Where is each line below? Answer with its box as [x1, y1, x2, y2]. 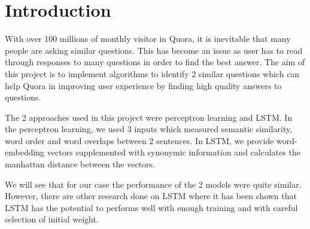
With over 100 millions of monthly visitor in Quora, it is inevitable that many [5, 32, 291, 45]
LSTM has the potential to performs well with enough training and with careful [5, 201, 298, 213]
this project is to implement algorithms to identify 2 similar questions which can [5, 67, 300, 80]
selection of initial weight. [5, 213, 99, 225]
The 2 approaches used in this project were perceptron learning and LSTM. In [5, 111, 293, 123]
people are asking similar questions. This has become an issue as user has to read [5, 44, 303, 56]
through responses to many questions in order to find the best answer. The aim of [5, 56, 305, 68]
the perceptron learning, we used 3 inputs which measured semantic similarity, [5, 123, 293, 135]
